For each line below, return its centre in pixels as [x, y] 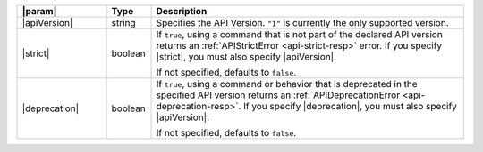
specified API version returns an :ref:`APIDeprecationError [278, 95]
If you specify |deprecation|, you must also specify [350, 106]
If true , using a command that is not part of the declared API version [299, 34]
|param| [39, 11]
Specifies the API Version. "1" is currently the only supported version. [302, 23]
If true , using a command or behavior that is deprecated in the [287, 84]
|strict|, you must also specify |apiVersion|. [246, 56]
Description [182, 11]
